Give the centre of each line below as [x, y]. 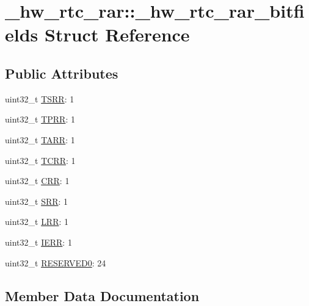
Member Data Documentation [102, 295]
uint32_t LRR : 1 [37, 222]
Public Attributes [62, 73]
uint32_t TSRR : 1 [40, 98]
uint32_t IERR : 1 [38, 242]
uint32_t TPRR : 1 [40, 119]
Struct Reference [117, 34]
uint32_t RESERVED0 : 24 [56, 262]
